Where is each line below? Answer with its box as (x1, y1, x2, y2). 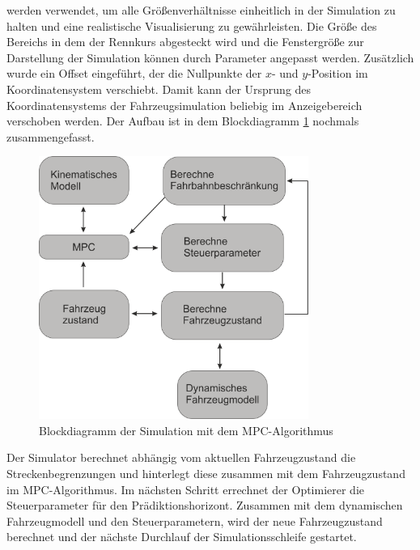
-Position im (308, 65, 368, 82)
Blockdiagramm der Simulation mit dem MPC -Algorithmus (39, 421, 333, 438)
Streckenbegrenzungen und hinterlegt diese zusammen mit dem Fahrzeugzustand (6, 464, 405, 481)
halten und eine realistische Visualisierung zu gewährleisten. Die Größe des (6, 17, 377, 34)
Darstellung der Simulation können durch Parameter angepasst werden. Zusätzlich (6, 49, 414, 66)
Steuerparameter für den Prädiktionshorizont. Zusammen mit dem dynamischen (6, 497, 403, 514)
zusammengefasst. (6, 128, 95, 145)
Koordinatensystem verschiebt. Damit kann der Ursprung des (6, 80, 312, 97)
